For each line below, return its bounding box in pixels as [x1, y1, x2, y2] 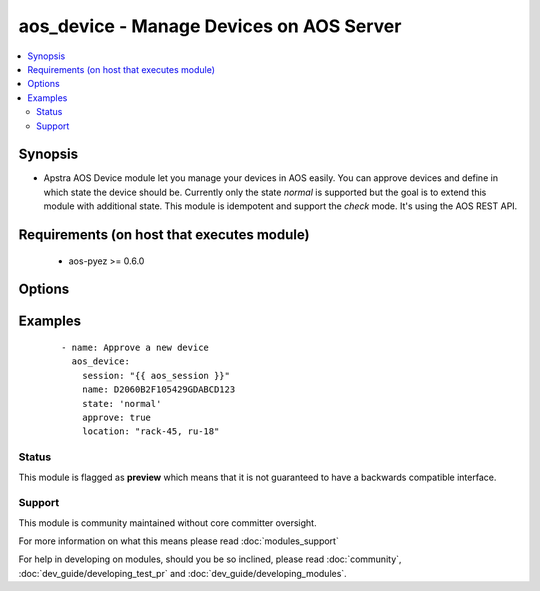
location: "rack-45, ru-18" [81, 426, 220, 437]
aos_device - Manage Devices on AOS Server [18, 15, 402, 37]
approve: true [81, 411, 152, 423]
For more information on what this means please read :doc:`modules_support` [18, 535, 339, 547]
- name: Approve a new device [61, 342, 210, 354]
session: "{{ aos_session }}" [81, 370, 230, 381]
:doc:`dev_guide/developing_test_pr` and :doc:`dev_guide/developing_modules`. [18, 567, 347, 579]
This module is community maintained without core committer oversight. [18, 516, 317, 529]
